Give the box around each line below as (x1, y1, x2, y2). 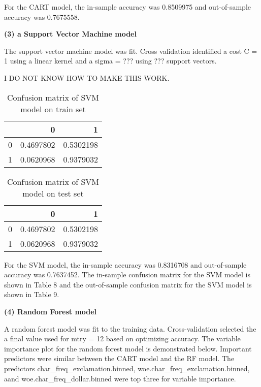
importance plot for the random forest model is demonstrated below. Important (4, 343, 252, 353)
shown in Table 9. (4, 289, 59, 300)
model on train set (20, 103, 86, 115)
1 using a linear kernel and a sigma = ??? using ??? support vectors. (4, 55, 217, 66)
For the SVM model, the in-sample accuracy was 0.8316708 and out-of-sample (4, 259, 247, 270)
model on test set (22, 187, 84, 199)
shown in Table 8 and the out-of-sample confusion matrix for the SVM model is (4, 279, 252, 289)
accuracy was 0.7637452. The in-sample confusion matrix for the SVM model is (4, 269, 250, 280)
